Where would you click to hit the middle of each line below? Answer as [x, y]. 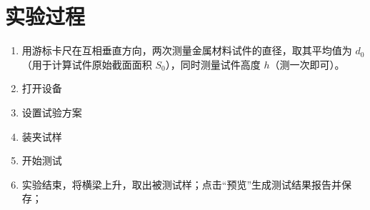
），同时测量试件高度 [213, 64]
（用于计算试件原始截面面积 [87, 64]
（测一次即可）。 [307, 64]
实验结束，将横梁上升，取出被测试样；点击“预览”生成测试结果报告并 [182, 184]
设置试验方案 [52, 112]
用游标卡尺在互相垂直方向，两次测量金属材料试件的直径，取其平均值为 [187, 50]
